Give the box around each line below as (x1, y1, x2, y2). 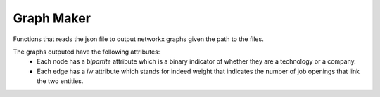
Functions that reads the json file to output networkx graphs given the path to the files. (13, 35, 264, 43)
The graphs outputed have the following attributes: (13, 47, 160, 56)
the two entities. (37, 77, 84, 85)
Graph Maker (13, 10, 91, 26)
